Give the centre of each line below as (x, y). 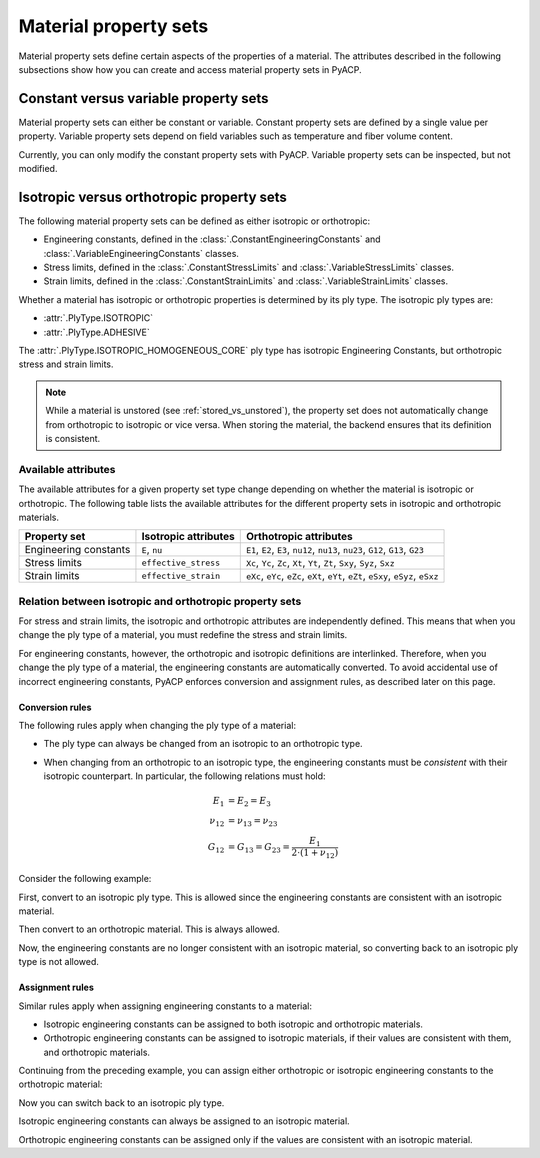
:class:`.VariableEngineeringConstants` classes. (141, 253)
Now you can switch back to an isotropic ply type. (121, 1102)
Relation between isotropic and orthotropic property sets (160, 601)
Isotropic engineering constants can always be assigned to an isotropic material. (184, 1121)
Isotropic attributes (188, 537)
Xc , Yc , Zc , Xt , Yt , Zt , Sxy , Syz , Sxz (320, 563)
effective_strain (181, 575)
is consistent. (73, 438)
